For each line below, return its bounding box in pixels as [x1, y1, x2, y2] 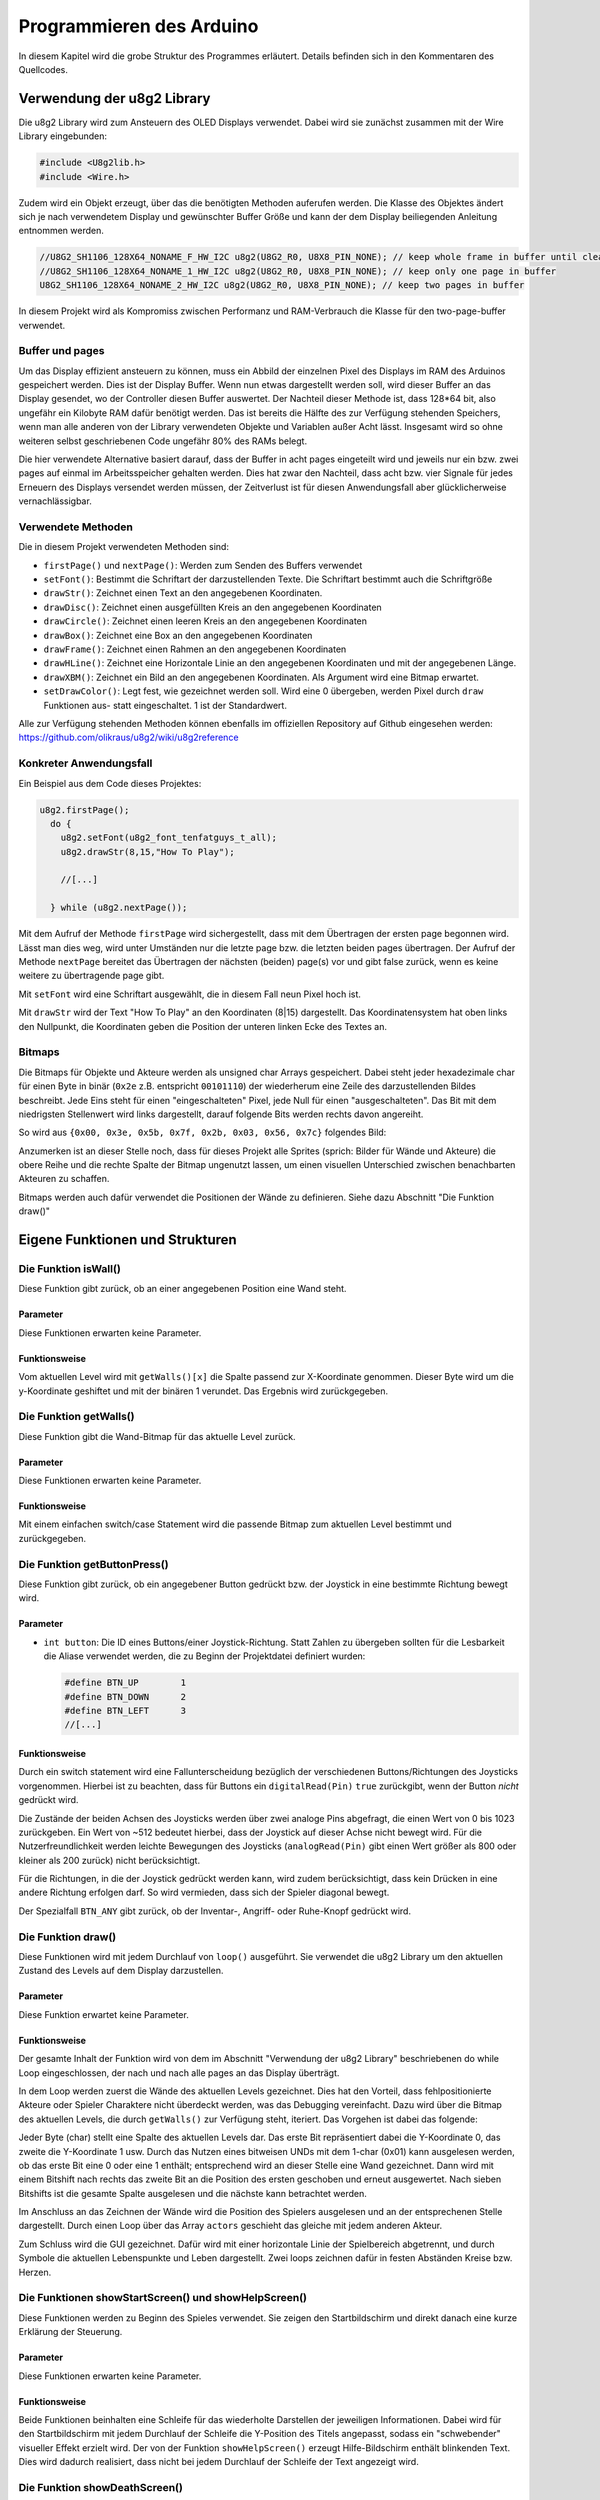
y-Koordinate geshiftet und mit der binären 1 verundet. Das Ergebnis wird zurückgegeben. [18, 1385, 389, 1397]
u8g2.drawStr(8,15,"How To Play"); [60, 846, 235, 857]
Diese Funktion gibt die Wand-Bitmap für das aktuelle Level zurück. [18, 1430, 296, 1442]
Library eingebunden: [18, 130, 108, 142]
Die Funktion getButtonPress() [18, 1557, 169, 1571]
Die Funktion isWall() [18, 1262, 122, 1276]
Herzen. [18, 2266, 52, 2278]
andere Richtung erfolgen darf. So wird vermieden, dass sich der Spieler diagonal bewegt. [18, 1886, 390, 1899]
